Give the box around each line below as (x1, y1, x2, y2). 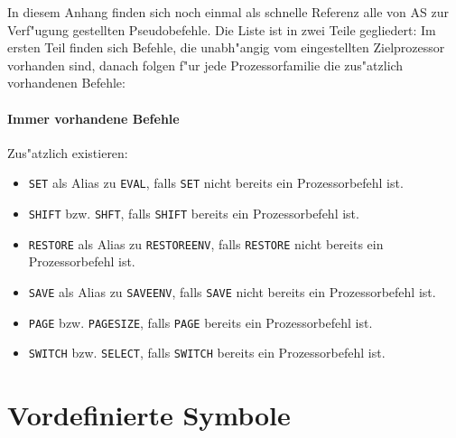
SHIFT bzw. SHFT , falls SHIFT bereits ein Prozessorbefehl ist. (28, 204, 359, 223)
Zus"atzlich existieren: (7, 143, 128, 162)
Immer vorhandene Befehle (7, 108, 180, 127)
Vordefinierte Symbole (7, 396, 291, 433)
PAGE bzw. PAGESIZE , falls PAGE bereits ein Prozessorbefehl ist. (28, 312, 373, 331)
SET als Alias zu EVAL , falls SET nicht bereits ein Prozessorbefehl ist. (28, 173, 404, 192)
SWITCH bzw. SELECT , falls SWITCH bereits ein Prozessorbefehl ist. (28, 343, 386, 362)
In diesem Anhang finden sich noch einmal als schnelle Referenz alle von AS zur (7, 3, 449, 21)
